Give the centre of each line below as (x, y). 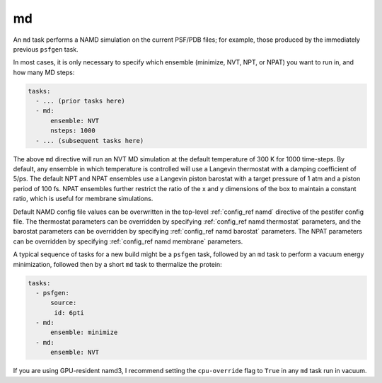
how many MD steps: (44, 72)
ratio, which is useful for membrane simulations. (83, 199)
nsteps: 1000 (73, 131)
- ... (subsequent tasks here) (90, 141)
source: (64, 303)
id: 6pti (69, 313)
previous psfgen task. (46, 49)
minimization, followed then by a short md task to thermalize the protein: (117, 264)
